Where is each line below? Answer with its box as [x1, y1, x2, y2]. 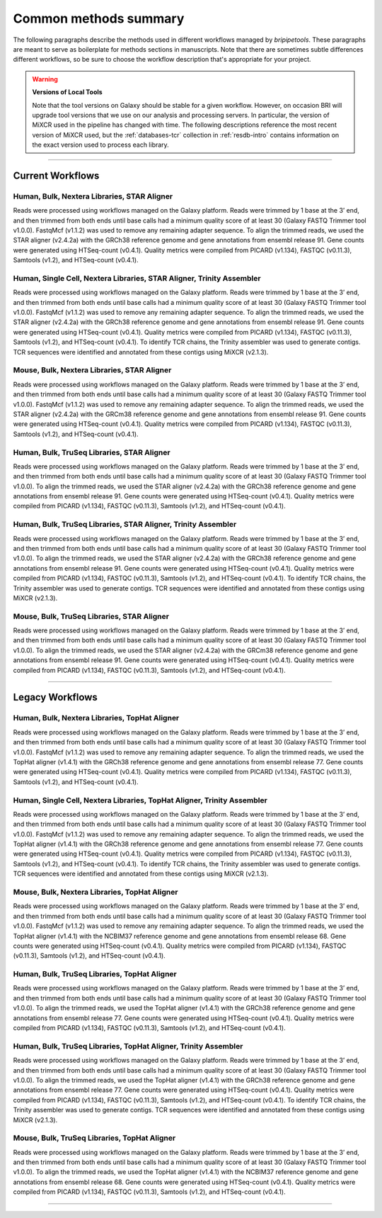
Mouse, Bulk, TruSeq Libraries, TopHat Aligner [13, 1133, 176, 1143]
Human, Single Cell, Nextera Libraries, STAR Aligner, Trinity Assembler [13, 273, 261, 283]
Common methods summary [13, 11, 185, 26]
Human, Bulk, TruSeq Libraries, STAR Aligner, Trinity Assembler [13, 520, 237, 530]
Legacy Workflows [13, 691, 98, 703]
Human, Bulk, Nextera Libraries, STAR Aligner [13, 191, 173, 201]
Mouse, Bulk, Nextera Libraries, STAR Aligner [13, 365, 172, 375]
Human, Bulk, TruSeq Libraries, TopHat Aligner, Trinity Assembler [13, 1041, 243, 1051]
